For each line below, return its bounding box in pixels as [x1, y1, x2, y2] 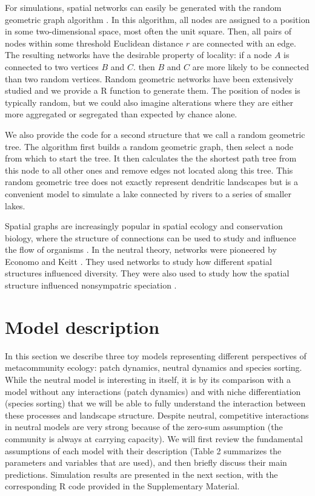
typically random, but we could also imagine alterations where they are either [5, 96, 293, 108]
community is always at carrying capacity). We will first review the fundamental [5, 432, 303, 445]
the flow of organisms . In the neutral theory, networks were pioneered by [5, 243, 277, 256]
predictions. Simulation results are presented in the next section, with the [5, 468, 278, 480]
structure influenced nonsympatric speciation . [5, 279, 177, 292]
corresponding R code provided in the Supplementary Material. [5, 480, 240, 492]
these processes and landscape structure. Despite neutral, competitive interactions [5, 408, 309, 421]
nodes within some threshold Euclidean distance [5, 36, 184, 49]
